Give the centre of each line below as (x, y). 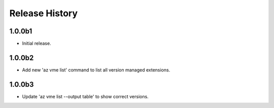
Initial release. (37, 44)
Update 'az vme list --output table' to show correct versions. (85, 96)
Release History (44, 13)
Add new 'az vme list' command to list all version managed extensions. (96, 70)
